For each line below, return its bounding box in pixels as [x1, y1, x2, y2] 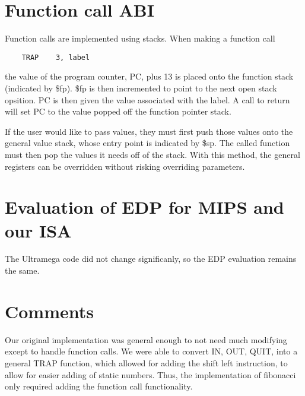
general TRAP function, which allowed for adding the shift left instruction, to [5, 356, 288, 369]
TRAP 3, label [21, 53, 90, 62]
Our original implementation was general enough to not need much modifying [5, 333, 287, 346]
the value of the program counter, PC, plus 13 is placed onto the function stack [5, 70, 294, 83]
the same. [5, 264, 40, 277]
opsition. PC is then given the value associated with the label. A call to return [5, 93, 290, 106]
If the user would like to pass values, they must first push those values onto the [5, 125, 293, 137]
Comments [5, 299, 94, 323]
